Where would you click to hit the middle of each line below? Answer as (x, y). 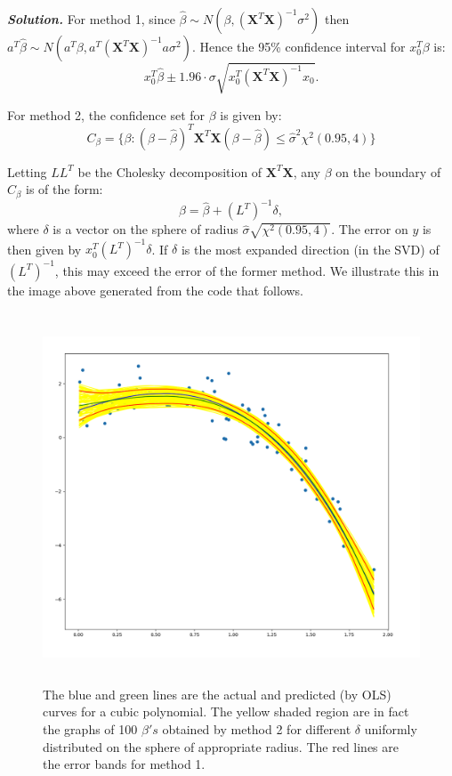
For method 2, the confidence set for (106, 114)
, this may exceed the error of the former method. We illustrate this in (247, 270)
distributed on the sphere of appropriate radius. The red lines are (221, 746)
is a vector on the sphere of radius (145, 229)
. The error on (370, 229)
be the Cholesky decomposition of (170, 171)
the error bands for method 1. (124, 764)
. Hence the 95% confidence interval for (299, 46)
